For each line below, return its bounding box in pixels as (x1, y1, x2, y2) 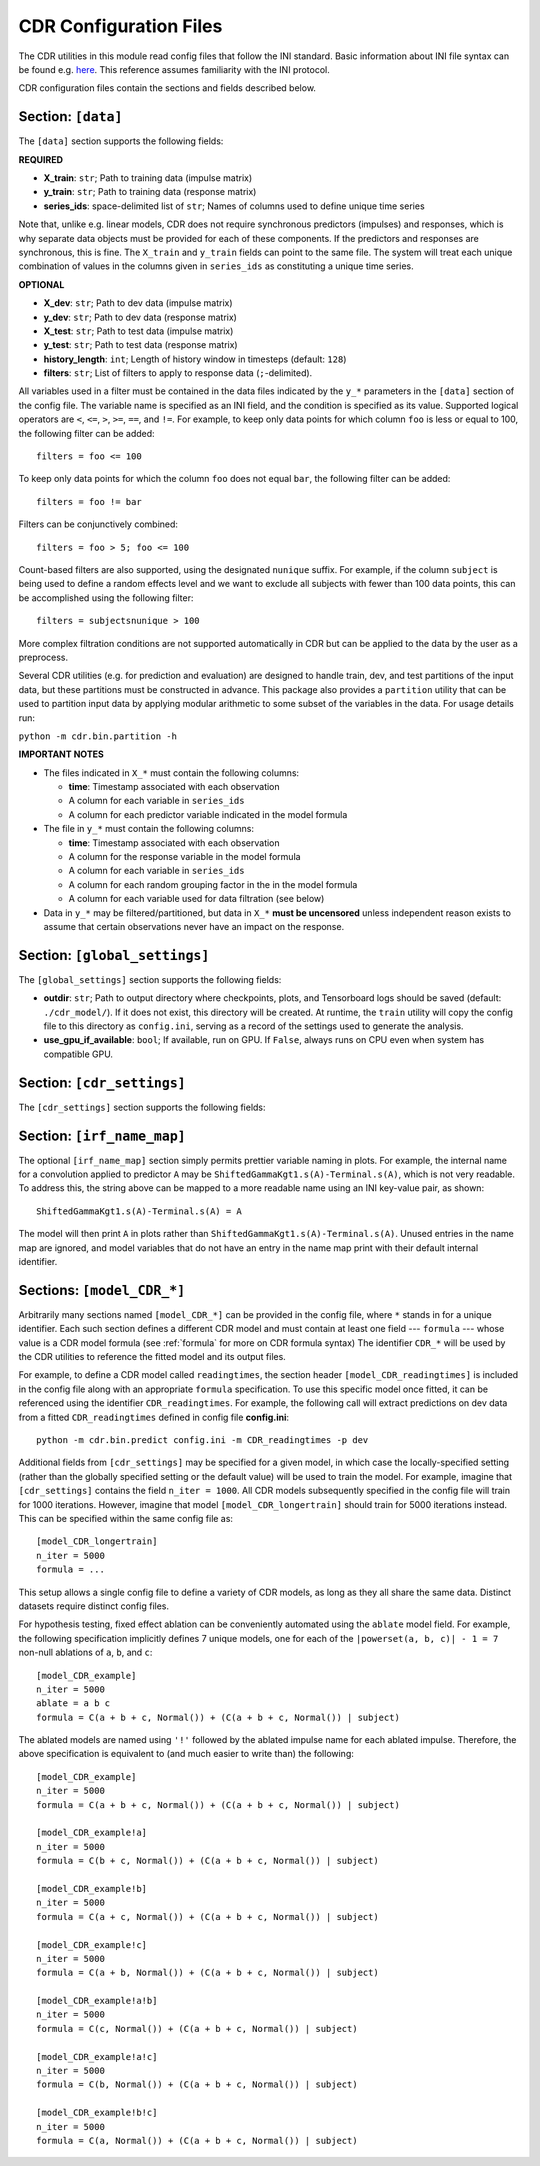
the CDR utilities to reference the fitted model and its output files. (18, 1351, 287, 1363)
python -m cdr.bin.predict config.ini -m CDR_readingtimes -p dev (36, 1435, 369, 1446)
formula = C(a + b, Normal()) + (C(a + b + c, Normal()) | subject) (36, 1967, 379, 1979)
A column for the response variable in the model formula (68, 851, 301, 863)
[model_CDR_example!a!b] (36, 1995, 158, 2007)
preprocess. (18, 651, 69, 663)
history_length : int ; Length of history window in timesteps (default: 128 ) (43, 353, 347, 365)
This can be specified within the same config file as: (18, 1512, 234, 1524)
